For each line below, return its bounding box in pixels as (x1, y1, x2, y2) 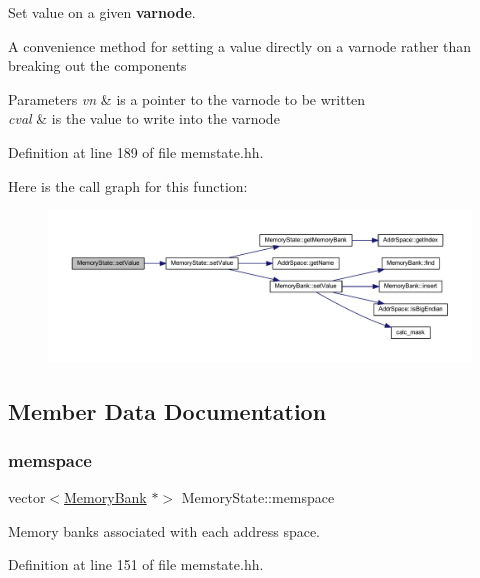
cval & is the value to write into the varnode (8, 108, 280, 129)
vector (8, 487, 46, 508)
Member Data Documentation (8, 395, 327, 426)
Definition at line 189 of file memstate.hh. (8, 141, 264, 162)
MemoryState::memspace (181, 487, 335, 508)
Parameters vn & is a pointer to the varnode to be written (8, 88, 366, 109)
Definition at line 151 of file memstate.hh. (8, 554, 264, 575)
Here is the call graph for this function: (8, 175, 248, 196)
